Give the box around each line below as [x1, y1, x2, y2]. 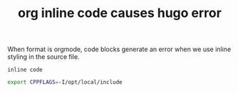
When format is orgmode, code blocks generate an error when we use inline [7, 45, 232, 54]
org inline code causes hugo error [17, 5, 222, 21]
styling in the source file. [7, 53, 80, 61]
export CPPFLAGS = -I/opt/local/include [7, 79, 123, 86]
